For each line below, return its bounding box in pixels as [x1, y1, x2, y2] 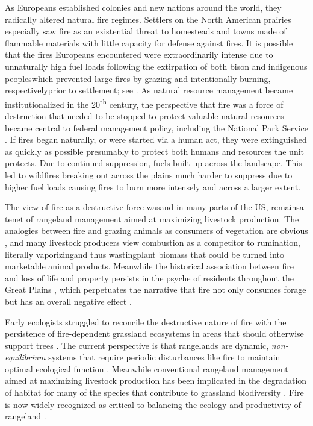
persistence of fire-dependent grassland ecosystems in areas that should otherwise [5, 327, 304, 340]
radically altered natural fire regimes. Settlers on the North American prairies [5, 13, 291, 25]
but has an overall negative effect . [5, 295, 132, 307]
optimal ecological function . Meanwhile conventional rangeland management [5, 362, 288, 375]
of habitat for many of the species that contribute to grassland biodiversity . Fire [5, 386, 304, 399]
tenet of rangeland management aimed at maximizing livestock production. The [5, 212, 299, 225]
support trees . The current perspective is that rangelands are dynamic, [5, 339, 269, 351]
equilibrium [5, 351, 46, 363]
